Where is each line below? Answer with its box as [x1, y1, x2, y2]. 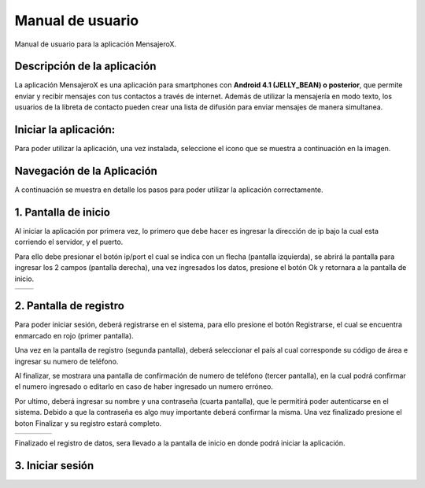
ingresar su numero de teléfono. [14, 357, 119, 366]
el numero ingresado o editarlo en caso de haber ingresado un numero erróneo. [14, 382, 273, 391]
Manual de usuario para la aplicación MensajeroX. [14, 39, 177, 49]
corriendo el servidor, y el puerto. [14, 237, 124, 247]
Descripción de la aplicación [14, 60, 157, 73]
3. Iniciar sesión [14, 459, 94, 472]
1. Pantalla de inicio [14, 205, 110, 219]
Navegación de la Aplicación [14, 164, 157, 177]
